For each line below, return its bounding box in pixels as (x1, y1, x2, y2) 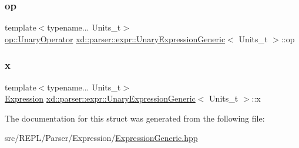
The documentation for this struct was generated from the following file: (5, 112, 265, 124)
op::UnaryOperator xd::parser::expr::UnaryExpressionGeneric (5, 32, 226, 45)
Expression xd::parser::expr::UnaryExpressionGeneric (5, 92, 196, 105)
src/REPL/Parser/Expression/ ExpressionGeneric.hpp (5, 132, 198, 144)
